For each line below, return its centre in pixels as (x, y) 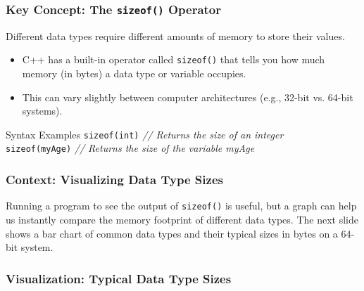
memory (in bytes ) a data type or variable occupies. (134, 73)
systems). (42, 111)
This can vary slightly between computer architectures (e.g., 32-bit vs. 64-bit (188, 97)
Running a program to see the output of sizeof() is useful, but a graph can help (181, 206)
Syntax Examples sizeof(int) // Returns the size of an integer (145, 134)
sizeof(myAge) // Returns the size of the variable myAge (130, 148)
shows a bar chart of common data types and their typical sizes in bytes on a (172, 233)
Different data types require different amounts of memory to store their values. (175, 35)
